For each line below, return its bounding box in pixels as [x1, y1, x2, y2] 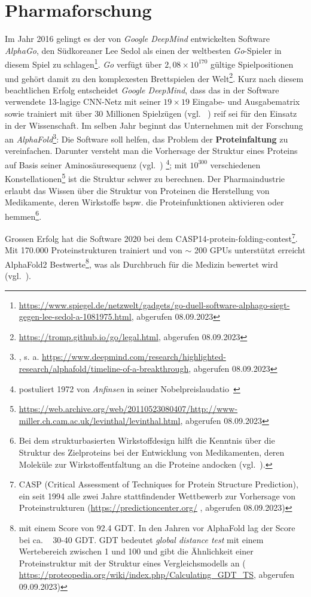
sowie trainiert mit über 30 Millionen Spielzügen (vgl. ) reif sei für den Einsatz [5, 107, 297, 119]
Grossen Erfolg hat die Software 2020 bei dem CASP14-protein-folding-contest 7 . [5, 230, 298, 244]
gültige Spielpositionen [211, 57, 294, 70]
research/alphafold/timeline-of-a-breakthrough [19, 362, 189, 375]
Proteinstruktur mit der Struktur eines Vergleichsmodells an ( [19, 556, 246, 569]
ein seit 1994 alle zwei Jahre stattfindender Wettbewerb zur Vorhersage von [19, 489, 296, 502]
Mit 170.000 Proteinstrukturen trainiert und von [5, 244, 182, 256]
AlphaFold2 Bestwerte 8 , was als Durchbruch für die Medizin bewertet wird [5, 256, 278, 270]
